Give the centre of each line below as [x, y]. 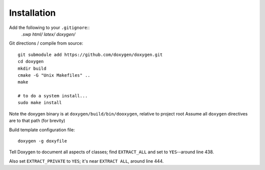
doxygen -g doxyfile [42, 141]
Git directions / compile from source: [46, 43]
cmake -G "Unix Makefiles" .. [54, 75]
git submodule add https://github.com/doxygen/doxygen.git [90, 55]
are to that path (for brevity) [37, 121]
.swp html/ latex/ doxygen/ [48, 34]
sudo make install [40, 103]
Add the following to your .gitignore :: [50, 28]
